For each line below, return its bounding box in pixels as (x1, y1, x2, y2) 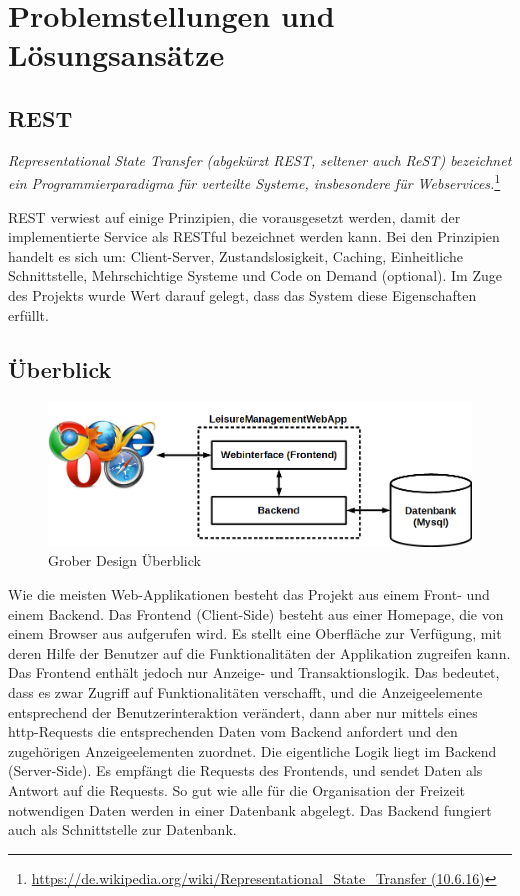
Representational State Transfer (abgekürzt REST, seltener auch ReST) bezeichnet (8, 149, 512, 170)
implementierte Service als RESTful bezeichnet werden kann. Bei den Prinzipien (8, 226, 500, 247)
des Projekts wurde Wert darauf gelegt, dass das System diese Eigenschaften (8, 284, 477, 305)
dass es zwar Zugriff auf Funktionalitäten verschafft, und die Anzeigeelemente (8, 682, 483, 703)
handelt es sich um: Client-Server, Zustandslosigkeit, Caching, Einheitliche (8, 245, 463, 266)
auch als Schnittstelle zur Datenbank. (8, 819, 237, 840)
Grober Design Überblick (48, 550, 201, 571)
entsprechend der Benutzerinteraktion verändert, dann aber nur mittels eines (8, 701, 478, 722)
